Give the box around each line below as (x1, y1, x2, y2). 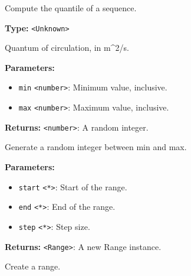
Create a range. (5, 260, 61, 272)
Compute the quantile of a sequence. (5, 2, 137, 14)
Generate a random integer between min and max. (5, 141, 187, 153)
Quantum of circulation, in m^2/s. (5, 41, 129, 54)
